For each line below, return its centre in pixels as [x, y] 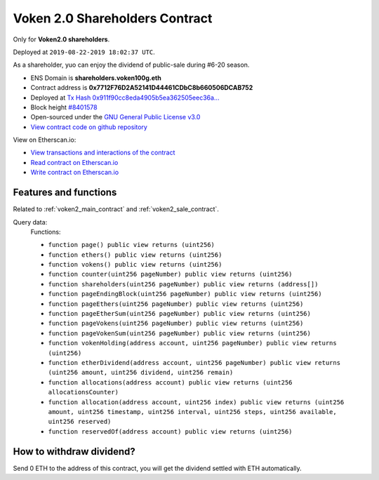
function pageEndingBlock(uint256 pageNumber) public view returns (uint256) [185, 294]
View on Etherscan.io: [45, 140]
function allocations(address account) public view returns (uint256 [170, 382]
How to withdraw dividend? [74, 452]
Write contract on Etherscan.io [75, 173]
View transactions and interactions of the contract [103, 153]
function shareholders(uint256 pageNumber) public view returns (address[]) [183, 284]
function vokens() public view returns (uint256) [135, 265]
